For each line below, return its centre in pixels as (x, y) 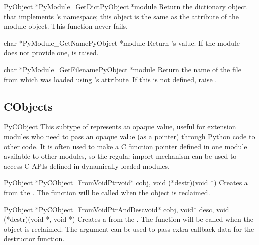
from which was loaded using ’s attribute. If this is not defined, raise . (111, 79)
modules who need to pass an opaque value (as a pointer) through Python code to (129, 136)
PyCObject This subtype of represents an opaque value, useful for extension (120, 127)
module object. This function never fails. (66, 26)
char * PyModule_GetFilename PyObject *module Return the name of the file (123, 69)
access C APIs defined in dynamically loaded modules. (87, 166)
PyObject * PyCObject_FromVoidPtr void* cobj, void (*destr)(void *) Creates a (126, 183)
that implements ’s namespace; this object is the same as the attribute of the (122, 16)
